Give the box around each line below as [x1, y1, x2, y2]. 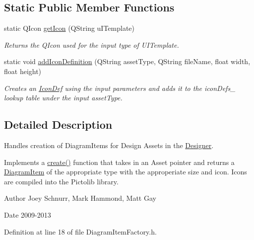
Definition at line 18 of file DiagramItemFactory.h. [4, 226, 157, 237]
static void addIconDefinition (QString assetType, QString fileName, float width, [4, 56, 251, 67]
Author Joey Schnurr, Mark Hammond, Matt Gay [4, 193, 156, 203]
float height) [4, 66, 42, 76]
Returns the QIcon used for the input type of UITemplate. [4, 39, 179, 50]
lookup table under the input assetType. [4, 92, 123, 103]
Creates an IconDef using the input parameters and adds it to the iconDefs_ [4, 82, 236, 93]
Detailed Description [4, 117, 113, 132]
